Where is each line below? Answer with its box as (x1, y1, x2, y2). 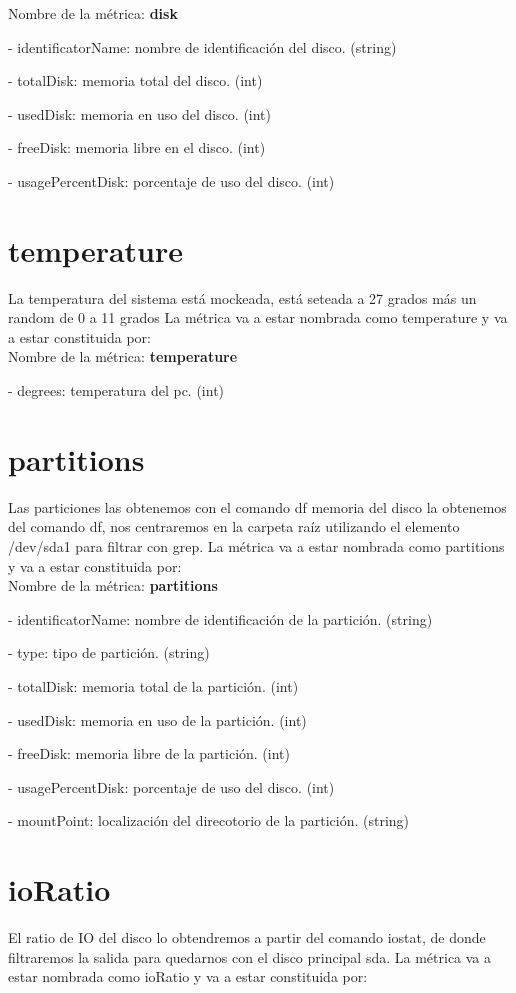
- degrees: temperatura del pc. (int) (8, 380, 225, 401)
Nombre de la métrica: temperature (8, 346, 238, 367)
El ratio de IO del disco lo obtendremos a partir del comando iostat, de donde (8, 927, 486, 948)
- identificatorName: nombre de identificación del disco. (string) (8, 36, 397, 57)
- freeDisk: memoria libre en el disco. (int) (8, 137, 266, 158)
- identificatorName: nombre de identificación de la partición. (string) (8, 608, 433, 629)
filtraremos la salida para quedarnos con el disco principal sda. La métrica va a (8, 946, 492, 967)
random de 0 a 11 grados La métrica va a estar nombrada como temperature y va (8, 307, 508, 328)
